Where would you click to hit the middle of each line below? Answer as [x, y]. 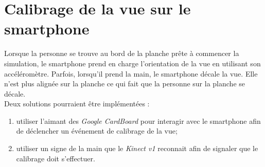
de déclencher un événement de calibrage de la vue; [97, 131]
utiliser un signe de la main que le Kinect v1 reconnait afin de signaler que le [137, 148]
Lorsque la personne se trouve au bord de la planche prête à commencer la [122, 53]
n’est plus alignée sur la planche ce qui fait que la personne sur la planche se [125, 83]
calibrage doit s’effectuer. [56, 158]
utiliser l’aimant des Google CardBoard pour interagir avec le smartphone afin [138, 120]
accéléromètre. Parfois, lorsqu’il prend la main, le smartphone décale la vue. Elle [131, 73]
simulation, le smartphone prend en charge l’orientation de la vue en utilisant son [132, 63]
